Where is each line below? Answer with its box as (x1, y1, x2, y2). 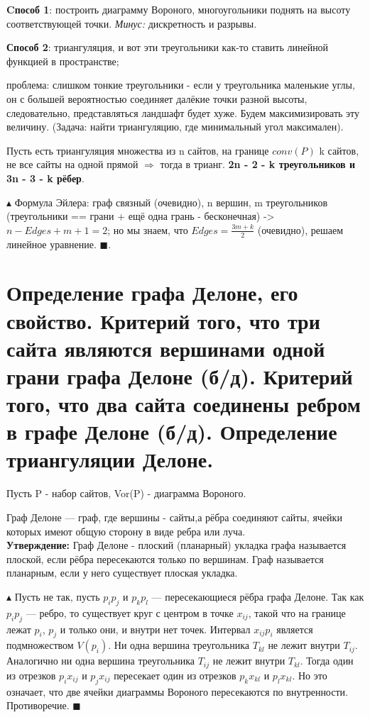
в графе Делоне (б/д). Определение (6, 417, 337, 446)
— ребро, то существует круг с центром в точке (26, 605, 234, 620)
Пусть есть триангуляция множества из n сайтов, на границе (6, 143, 269, 157)
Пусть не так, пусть (14, 589, 100, 604)
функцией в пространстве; (6, 53, 119, 68)
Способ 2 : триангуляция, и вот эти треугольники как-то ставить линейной (6, 40, 329, 55)
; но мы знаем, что (107, 222, 188, 237)
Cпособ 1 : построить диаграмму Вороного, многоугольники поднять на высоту (6, 2, 351, 16)
